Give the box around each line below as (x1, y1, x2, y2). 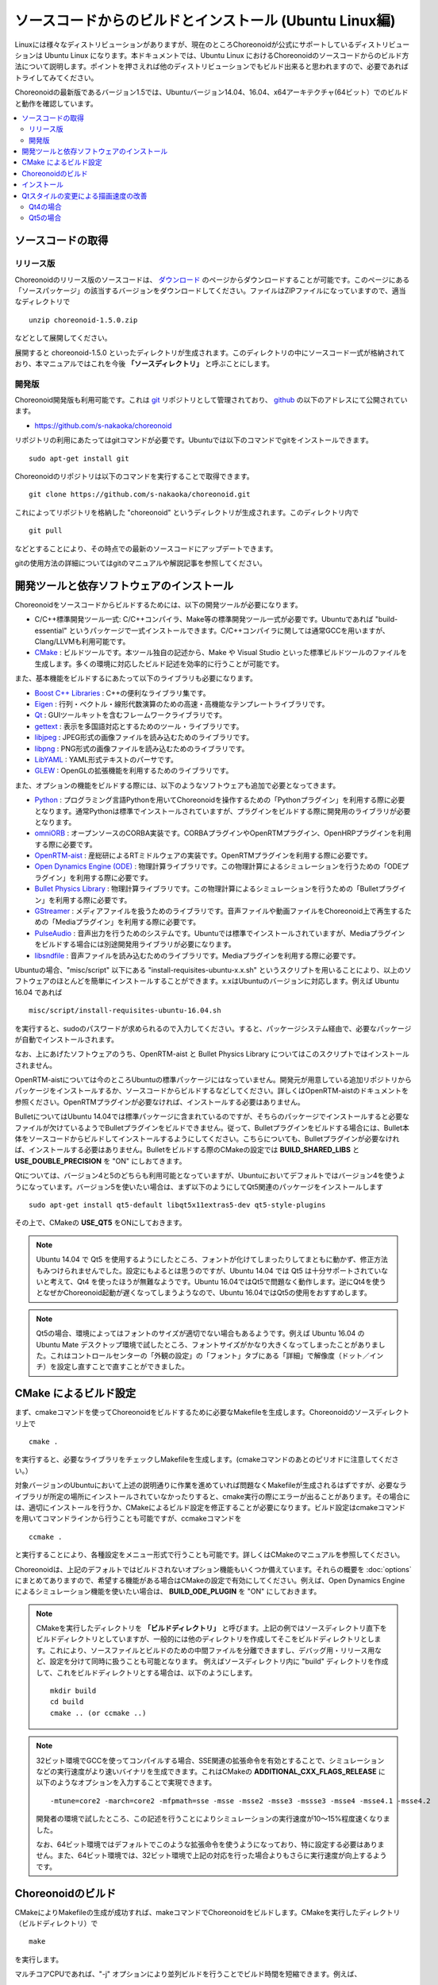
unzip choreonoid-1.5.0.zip (29, 315, 138, 325)
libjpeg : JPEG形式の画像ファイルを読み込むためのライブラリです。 (34, 733, 254, 742)
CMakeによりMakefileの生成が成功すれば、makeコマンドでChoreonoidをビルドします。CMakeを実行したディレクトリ (14, 1907, 401, 1917)
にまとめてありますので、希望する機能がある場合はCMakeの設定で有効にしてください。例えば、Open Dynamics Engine (14, 1575, 405, 1585)
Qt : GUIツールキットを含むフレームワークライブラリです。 (34, 711, 227, 720)
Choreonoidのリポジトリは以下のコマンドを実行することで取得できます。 (14, 472, 254, 480)
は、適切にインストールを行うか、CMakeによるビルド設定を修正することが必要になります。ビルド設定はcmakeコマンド (14, 1502, 406, 1512)
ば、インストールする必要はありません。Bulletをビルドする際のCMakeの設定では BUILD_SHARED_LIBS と (14, 1145, 360, 1154)
